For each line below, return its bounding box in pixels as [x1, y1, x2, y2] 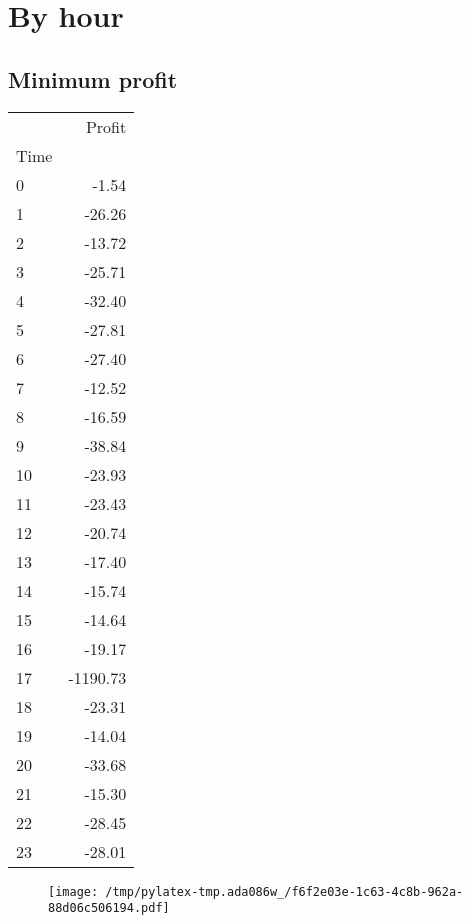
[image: [48, 884, 99, 899]
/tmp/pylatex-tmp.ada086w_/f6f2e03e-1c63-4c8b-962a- [105, 884, 464, 899]
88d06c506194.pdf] [48, 901, 170, 916]
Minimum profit [8, 63, 178, 94]
